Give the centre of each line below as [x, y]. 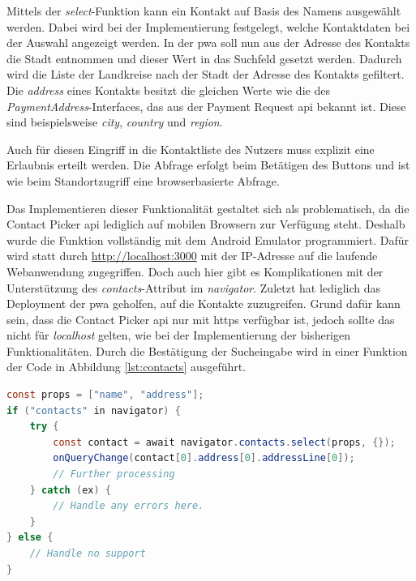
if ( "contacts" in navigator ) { [94, 410]
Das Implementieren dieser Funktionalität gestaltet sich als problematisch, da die [208, 208]
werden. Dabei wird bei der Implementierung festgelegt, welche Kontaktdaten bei [208, 26]
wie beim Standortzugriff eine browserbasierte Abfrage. [143, 180]
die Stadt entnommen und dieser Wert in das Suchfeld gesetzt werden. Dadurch [204, 58]
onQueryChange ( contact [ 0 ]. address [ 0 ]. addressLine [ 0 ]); [204, 458]
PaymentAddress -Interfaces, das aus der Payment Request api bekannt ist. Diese [206, 106]
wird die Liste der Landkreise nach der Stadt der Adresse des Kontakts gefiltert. [206, 74]
